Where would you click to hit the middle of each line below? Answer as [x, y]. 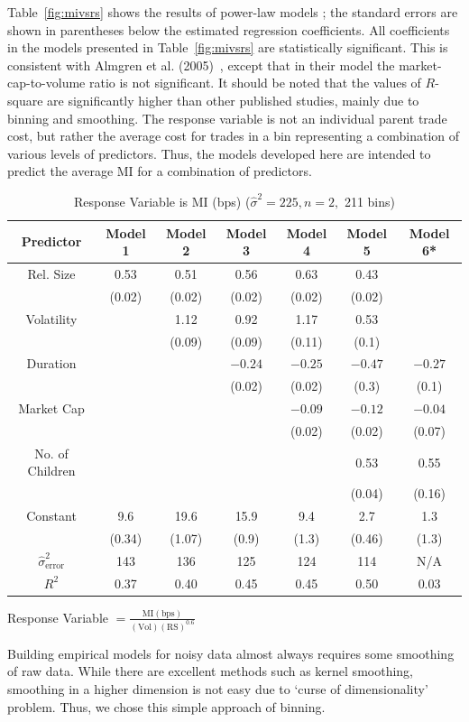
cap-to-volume [46, 83]
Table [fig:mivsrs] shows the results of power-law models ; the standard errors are [233, 12]
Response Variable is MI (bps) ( [162, 201]
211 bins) [369, 201]
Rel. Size [51, 273]
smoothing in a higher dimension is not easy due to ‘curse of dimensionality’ [218, 689]
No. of [51, 453]
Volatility [51, 318]
